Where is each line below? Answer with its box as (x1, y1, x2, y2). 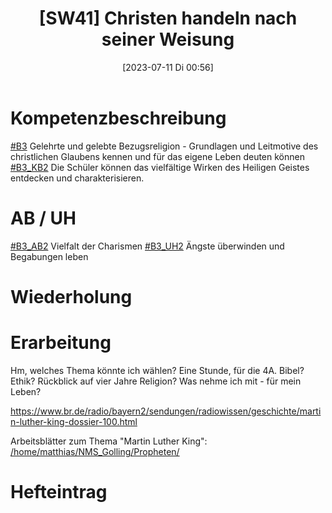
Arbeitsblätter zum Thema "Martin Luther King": (10, 435, 208, 447)
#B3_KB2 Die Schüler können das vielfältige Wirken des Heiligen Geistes (10, 161, 310, 173)
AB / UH (10, 207, 77, 229)
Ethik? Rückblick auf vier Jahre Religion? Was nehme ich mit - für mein (10, 375, 302, 387)
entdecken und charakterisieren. (10, 172, 145, 184)
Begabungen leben (10, 250, 89, 262)
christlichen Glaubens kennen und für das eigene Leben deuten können (10, 150, 305, 162)
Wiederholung (10, 285, 133, 308)
